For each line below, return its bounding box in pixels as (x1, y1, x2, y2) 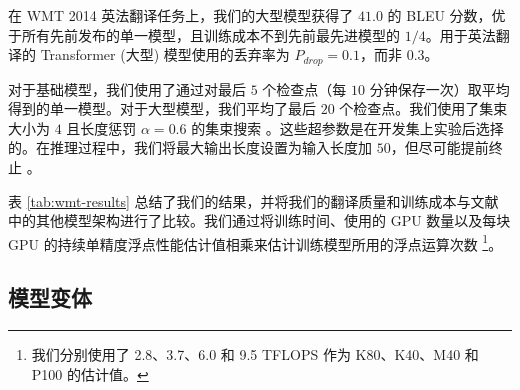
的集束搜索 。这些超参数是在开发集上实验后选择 (191, 117, 504, 138)
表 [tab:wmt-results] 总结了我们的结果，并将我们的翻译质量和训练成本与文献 (8, 190, 499, 211)
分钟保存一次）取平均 (369, 78, 510, 99)
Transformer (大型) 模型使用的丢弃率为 (40, 44, 290, 65)
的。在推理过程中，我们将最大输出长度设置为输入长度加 (8, 137, 372, 158)
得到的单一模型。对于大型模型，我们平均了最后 (8, 98, 316, 119)
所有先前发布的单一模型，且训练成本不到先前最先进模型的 (21, 24, 400, 45)
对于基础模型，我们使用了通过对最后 (8, 78, 246, 99)
